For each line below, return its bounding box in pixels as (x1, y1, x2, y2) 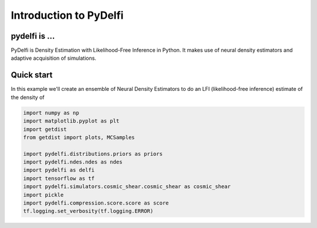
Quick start (11, 70, 53, 80)
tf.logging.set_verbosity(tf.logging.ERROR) (23, 208, 154, 215)
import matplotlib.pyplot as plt (23, 118, 120, 124)
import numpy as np (23, 109, 79, 116)
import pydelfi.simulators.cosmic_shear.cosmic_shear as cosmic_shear (23, 183, 231, 190)
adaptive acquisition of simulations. (11, 55, 97, 62)
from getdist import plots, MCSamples (23, 134, 135, 141)
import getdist (23, 126, 67, 132)
